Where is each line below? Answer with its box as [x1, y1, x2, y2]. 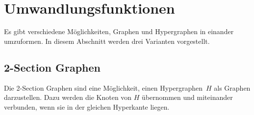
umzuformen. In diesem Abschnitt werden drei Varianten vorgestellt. [4, 36, 210, 46]
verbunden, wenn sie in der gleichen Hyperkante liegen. [4, 101, 170, 112]
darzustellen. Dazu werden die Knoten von [4, 92, 132, 102]
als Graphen [214, 82, 251, 93]
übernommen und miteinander [142, 92, 233, 102]
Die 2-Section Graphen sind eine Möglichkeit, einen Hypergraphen [4, 82, 203, 93]
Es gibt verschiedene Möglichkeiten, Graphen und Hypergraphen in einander [4, 26, 234, 37]
